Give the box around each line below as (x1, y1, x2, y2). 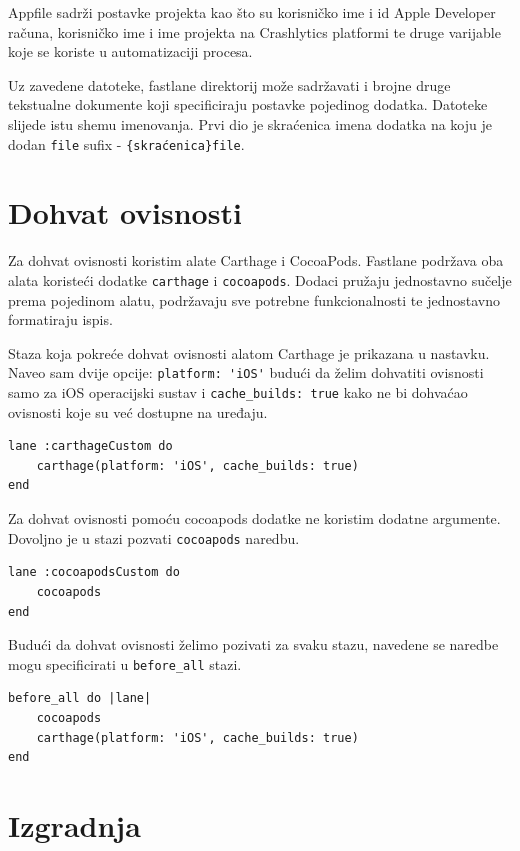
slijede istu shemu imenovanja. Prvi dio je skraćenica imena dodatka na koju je (8, 113, 492, 134)
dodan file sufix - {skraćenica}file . (8, 133, 245, 154)
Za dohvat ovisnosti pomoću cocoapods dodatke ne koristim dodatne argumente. (8, 508, 501, 529)
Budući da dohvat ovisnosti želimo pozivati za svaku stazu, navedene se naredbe (8, 634, 499, 655)
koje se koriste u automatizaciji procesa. (8, 41, 253, 62)
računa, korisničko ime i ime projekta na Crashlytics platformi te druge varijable (8, 21, 501, 42)
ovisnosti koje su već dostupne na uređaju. (8, 401, 268, 422)
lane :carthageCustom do (8, 439, 173, 454)
